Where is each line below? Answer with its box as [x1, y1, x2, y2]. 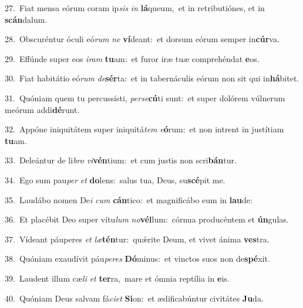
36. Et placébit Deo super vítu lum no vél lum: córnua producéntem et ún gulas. [5, 213, 289, 225]
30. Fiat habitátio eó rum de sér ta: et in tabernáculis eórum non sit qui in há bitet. [5, 72, 299, 84]
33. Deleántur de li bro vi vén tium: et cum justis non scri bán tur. [5, 154, 237, 166]
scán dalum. [5, 13, 48, 25]
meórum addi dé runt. [5, 103, 80, 115]
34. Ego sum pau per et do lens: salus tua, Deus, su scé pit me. [5, 173, 225, 186]
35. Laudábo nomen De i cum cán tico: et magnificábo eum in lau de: [5, 193, 253, 206]
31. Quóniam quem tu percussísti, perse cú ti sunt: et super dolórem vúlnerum [5, 91, 285, 104]
